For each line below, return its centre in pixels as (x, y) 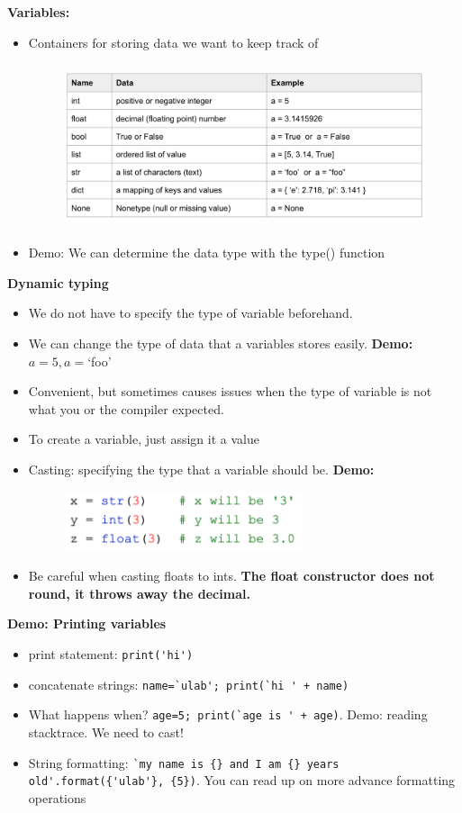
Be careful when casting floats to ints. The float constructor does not (231, 576)
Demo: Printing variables (87, 623)
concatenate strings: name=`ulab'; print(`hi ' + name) (189, 684)
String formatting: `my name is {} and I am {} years (184, 762)
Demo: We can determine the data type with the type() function (207, 253)
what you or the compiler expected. (126, 408)
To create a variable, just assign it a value (144, 439)
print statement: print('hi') (111, 654)
